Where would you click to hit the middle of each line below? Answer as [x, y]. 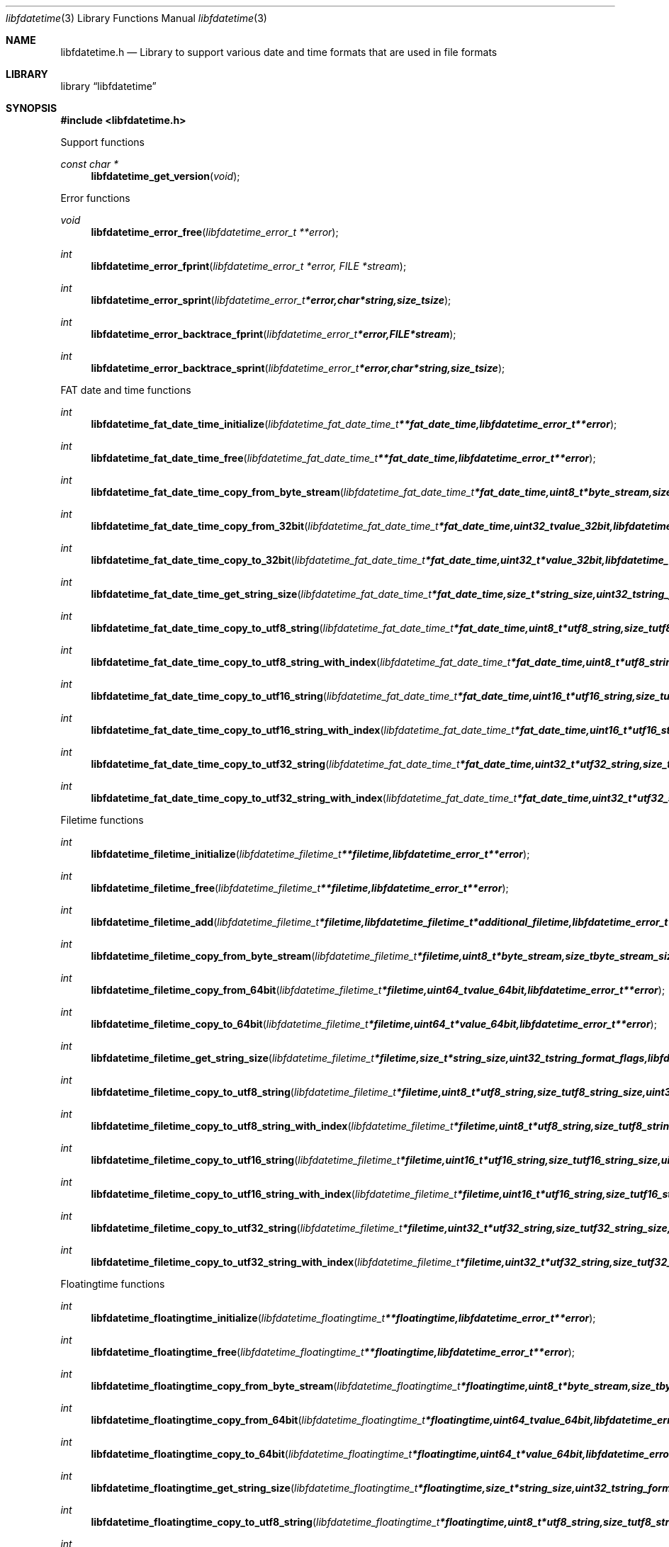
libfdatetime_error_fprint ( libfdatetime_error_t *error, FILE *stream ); [249, 266]
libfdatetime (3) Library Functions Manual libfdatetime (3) [136, 18]
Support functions [102, 142]
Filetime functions [102, 820]
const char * [90, 164]
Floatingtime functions [113, 1284]
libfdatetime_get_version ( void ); [165, 176]
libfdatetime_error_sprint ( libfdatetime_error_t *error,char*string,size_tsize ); [271, 300]
